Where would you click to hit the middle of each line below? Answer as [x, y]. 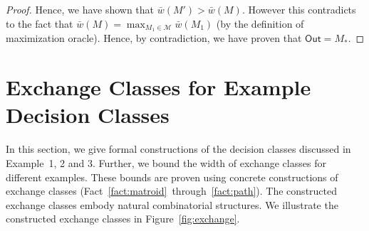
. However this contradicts [299, 9]
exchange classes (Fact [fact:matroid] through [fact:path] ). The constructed [172, 191]
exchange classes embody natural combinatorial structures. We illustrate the [172, 204]
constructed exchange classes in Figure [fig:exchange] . [123, 219]
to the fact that [40, 23]
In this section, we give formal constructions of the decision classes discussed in [178, 149]
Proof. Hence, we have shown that [80, 9]
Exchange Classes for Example [158, 87]
